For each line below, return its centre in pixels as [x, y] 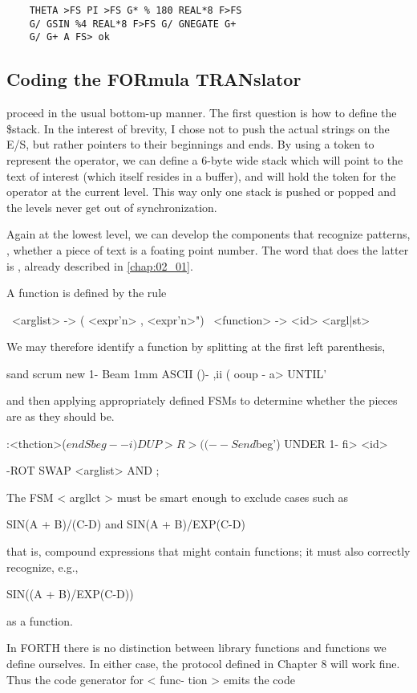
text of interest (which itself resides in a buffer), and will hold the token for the [201, 175]
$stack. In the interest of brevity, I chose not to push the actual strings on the [198, 128]
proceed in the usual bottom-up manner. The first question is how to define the [202, 113]
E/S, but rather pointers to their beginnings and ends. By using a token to [190, 144]
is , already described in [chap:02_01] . [100, 265]
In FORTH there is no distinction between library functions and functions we [196, 648]
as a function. [40, 620]
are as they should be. [61, 416]
